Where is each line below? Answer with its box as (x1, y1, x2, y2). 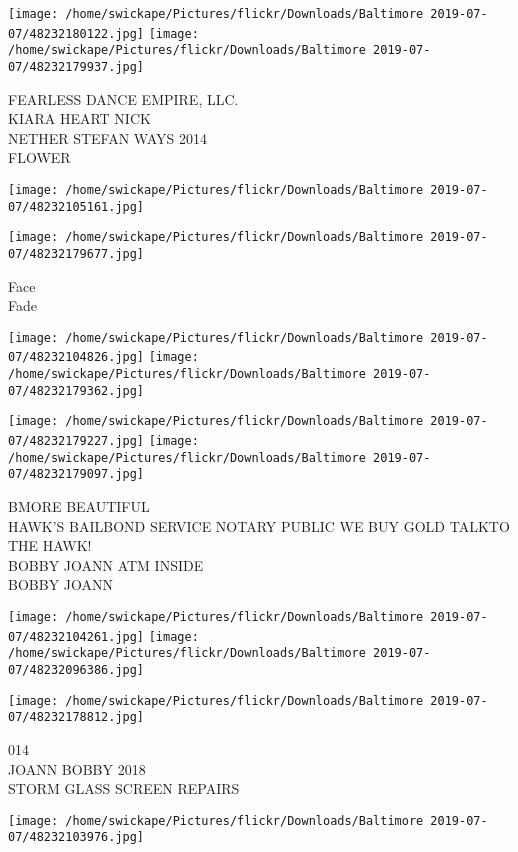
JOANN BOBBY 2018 (8, 758, 146, 779)
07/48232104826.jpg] (8, 350, 145, 365)
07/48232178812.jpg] (8, 710, 145, 725)
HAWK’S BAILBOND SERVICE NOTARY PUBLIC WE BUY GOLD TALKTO (8, 515, 510, 536)
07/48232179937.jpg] (8, 59, 145, 74)
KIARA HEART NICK (8, 108, 151, 129)
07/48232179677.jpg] (8, 246, 145, 261)
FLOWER (8, 147, 71, 168)
